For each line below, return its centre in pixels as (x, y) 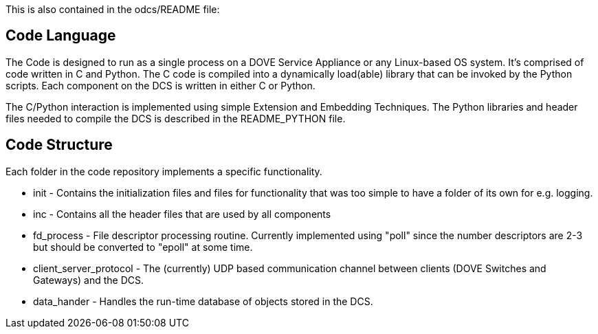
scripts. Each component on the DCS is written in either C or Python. (160, 85)
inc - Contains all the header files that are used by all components (182, 214)
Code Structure (59, 145)
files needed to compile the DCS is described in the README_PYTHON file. (176, 118)
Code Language (61, 36)
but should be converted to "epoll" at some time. (143, 247)
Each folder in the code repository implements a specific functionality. (164, 171)
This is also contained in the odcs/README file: (113, 9)
